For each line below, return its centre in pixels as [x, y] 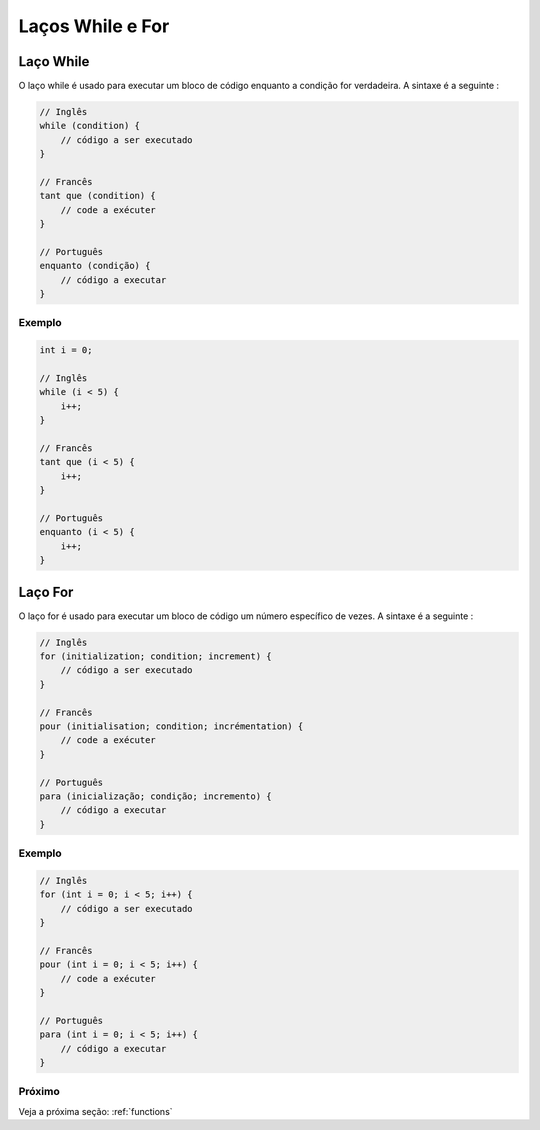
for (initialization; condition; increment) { [155, 656]
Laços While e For [94, 26]
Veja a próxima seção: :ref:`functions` [96, 1111]
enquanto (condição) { [95, 266]
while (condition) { [89, 126]
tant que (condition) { [98, 196]
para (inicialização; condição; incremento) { [155, 796]
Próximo [39, 1092]
